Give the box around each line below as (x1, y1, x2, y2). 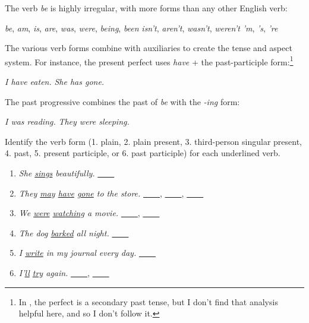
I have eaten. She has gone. (5, 75, 105, 88)
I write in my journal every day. (18, 246, 137, 259)
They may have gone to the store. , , (18, 186, 184, 199)
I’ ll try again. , (18, 266, 90, 278)
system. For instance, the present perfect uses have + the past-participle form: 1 (5, 53, 294, 68)
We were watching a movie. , (18, 207, 140, 219)
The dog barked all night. (18, 226, 109, 239)
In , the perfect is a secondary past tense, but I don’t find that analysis (18, 295, 278, 308)
